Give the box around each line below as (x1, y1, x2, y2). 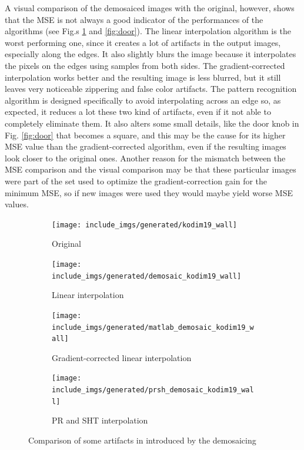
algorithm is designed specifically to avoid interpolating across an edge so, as (5, 94, 281, 106)
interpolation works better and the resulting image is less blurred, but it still (5, 71, 281, 83)
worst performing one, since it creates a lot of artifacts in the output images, (5, 36, 281, 48)
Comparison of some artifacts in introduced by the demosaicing (28, 434, 256, 446)
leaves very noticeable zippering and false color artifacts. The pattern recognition (5, 82, 297, 95)
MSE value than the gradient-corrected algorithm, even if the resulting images (5, 140, 286, 153)
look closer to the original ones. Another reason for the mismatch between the (5, 151, 286, 164)
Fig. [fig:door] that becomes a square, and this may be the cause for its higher (5, 128, 286, 141)
